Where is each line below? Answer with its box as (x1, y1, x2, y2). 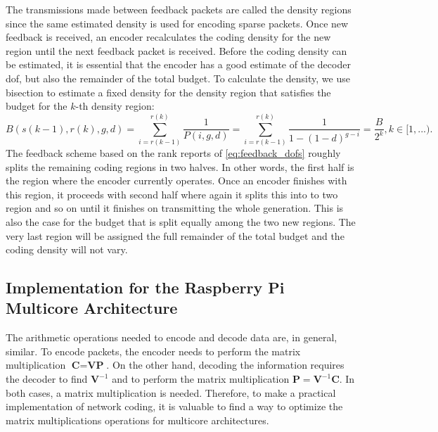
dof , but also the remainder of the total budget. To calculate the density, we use (6, 70, 350, 85)
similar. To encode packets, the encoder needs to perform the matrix (6, 343, 301, 358)
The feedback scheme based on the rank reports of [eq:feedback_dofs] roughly (6, 145, 341, 160)
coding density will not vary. (6, 242, 128, 257)
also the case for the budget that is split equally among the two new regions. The (6, 214, 356, 229)
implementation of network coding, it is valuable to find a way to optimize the (6, 399, 343, 414)
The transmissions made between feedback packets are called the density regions (6, 2, 352, 16)
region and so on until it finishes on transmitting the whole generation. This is (6, 201, 344, 215)
